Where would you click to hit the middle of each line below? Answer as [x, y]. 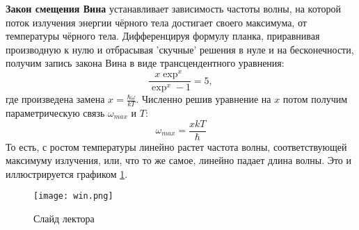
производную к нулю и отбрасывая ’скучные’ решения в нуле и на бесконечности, [180, 49]
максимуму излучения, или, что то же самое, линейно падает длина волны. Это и [179, 160]
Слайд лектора [64, 219]
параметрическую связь [55, 112]
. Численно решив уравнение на [204, 99]
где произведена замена [55, 99]
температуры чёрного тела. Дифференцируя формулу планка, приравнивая [163, 36]
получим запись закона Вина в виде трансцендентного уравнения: [145, 63]
